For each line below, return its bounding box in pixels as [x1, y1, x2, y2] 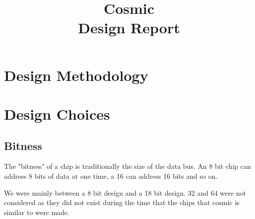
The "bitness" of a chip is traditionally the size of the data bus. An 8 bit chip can [4, 161, 251, 171]
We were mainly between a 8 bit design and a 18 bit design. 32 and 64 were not [4, 187, 246, 198]
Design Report [78, 17, 180, 38]
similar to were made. [4, 207, 69, 217]
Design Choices [4, 103, 110, 124]
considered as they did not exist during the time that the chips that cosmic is [4, 197, 240, 208]
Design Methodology [4, 65, 148, 85]
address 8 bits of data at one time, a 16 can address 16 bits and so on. [4, 170, 218, 181]
